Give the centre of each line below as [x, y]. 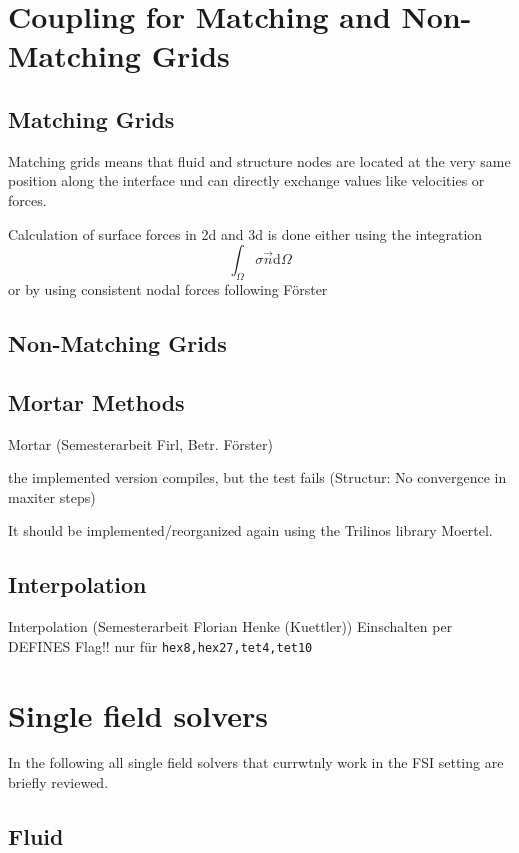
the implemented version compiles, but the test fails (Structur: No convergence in [257, 477]
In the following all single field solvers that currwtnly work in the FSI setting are [256, 762]
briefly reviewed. [58, 782]
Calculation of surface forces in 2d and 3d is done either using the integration [245, 233]
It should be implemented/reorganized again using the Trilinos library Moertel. [250, 530]
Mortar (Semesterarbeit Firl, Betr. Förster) [140, 443]
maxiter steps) [52, 496]
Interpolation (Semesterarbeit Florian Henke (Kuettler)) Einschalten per [230, 626]
